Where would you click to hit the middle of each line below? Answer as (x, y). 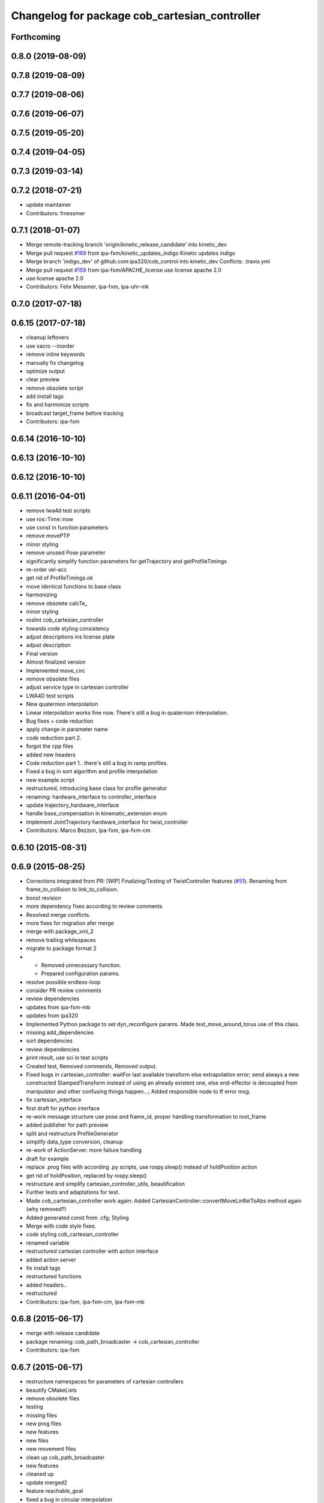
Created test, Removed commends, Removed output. (91, 1066)
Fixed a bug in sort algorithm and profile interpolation (92, 771)
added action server (51, 1260)
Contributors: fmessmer (55, 213)
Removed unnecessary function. (81, 965)
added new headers (51, 755)
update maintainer (49, 205)
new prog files (44, 1424)
